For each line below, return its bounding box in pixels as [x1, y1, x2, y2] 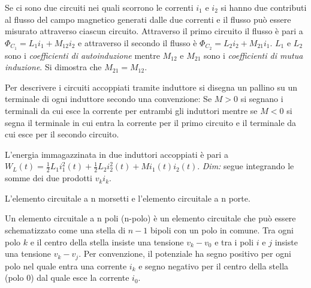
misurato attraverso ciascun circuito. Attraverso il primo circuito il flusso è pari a [5, 25, 303, 37]
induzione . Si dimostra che [5, 61, 102, 73]
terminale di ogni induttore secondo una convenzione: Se [5, 92, 212, 105]
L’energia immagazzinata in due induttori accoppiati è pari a [5, 148, 228, 160]
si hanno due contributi [221, 1, 307, 13]
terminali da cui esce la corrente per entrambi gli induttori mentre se [5, 104, 258, 117]
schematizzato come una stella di [5, 224, 126, 236]
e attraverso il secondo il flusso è [78, 36, 197, 49]
